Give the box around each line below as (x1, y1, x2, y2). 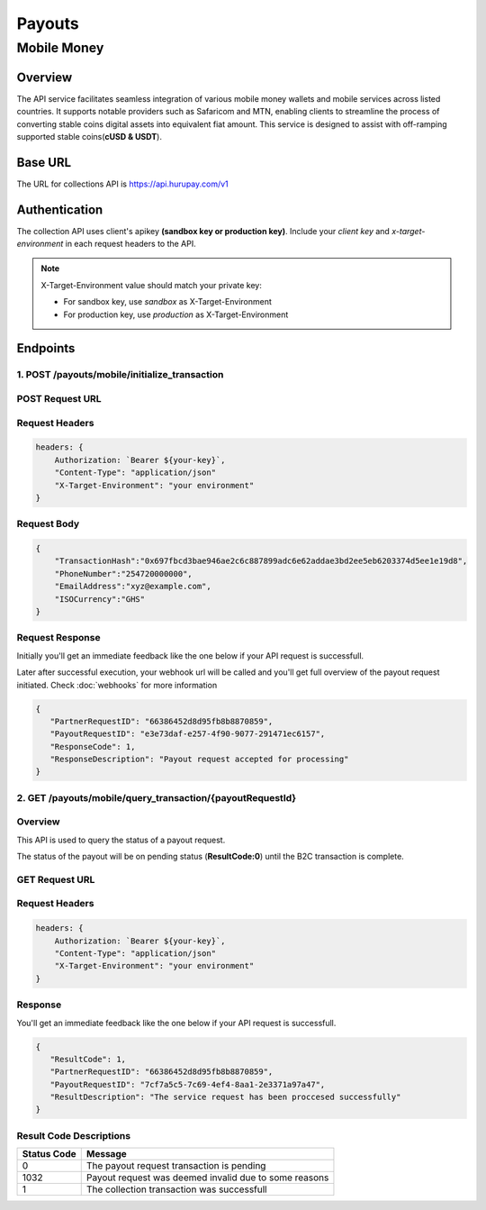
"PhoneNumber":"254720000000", (54, 569, 193, 578)
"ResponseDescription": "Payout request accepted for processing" (49, 754, 349, 765)
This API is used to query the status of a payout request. (16, 834, 226, 845)
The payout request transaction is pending (85, 1160, 266, 1172)
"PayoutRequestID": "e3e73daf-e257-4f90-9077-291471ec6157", (49, 729, 326, 739)
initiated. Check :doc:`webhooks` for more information (16, 679, 218, 690)
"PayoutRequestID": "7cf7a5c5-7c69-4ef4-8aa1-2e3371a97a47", (49, 1079, 326, 1089)
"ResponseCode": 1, (49, 741, 136, 751)
